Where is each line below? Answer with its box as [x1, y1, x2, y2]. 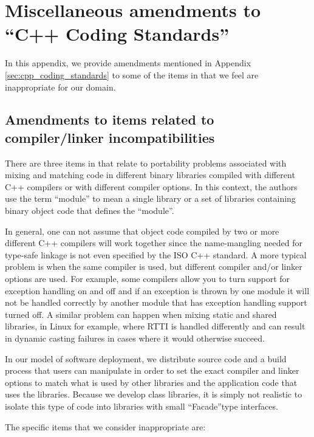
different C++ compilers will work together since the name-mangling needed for [5, 236, 302, 249]
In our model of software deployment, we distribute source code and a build [5, 352, 287, 365]
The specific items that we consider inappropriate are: [5, 420, 206, 433]
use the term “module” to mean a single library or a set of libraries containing [5, 192, 296, 205]
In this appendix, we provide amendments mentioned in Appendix [5, 57, 251, 69]
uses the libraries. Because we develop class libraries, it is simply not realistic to [5, 388, 302, 401]
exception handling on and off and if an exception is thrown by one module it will [5, 284, 310, 297]
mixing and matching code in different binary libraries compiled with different [5, 168, 295, 181]
